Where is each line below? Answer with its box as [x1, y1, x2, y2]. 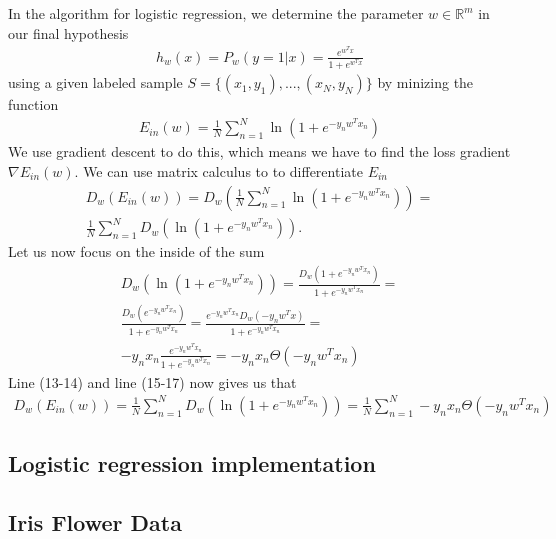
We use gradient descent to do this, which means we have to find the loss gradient [8, 141, 511, 162]
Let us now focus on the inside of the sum [8, 241, 265, 262]
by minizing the [377, 72, 474, 93]
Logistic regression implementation [8, 448, 376, 479]
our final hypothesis [8, 22, 129, 43]
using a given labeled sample [8, 72, 183, 93]
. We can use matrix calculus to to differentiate [74, 160, 363, 181]
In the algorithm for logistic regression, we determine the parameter [8, 3, 424, 23]
